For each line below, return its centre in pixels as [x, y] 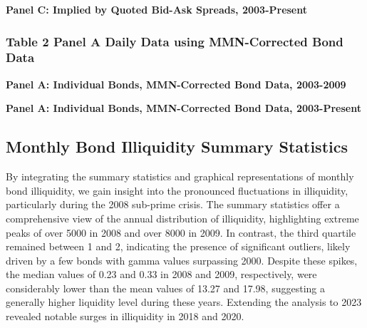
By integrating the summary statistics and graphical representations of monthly [180, 176]
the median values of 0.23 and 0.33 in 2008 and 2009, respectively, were [161, 274]
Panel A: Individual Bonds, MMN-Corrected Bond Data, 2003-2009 [176, 84]
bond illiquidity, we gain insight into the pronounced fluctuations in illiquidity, [177, 190]
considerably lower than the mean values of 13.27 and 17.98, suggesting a [165, 288]
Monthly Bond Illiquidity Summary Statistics [177, 147]
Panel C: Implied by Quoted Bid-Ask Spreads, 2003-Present [157, 9]
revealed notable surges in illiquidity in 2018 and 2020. [125, 316]
